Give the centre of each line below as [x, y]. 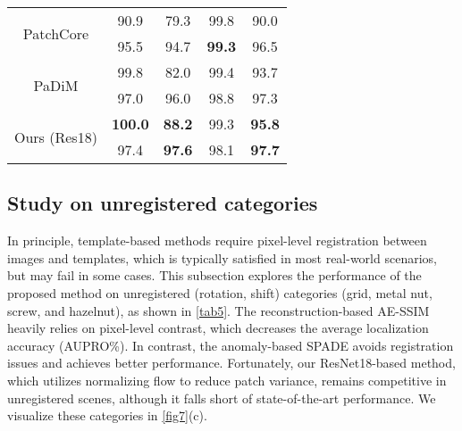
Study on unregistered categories [163, 203]
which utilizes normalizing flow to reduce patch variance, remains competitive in [227, 380]
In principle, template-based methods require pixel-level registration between [217, 240]
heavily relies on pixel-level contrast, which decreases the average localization [218, 328]
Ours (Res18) [56, 137]
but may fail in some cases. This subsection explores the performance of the [214, 275]
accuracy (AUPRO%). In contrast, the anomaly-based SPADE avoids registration [231, 345]
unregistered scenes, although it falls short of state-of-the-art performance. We [222, 398]
